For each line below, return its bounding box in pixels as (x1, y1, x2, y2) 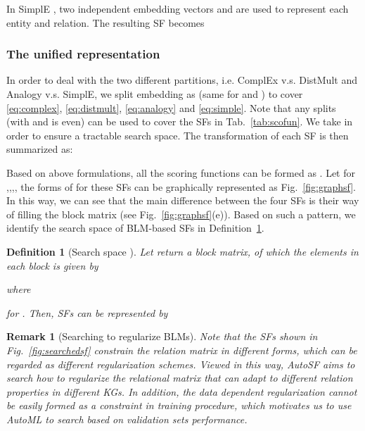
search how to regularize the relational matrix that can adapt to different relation (6, 370, 353, 385)
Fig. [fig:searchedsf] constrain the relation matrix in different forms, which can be (6, 342, 357, 357)
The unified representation (6, 45, 160, 63)
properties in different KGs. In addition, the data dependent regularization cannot (6, 384, 357, 399)
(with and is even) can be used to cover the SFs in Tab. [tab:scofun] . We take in (6, 114, 353, 129)
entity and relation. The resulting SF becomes (6, 15, 205, 30)
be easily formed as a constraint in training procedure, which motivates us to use (6, 398, 352, 413)
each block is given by (6, 258, 98, 273)
